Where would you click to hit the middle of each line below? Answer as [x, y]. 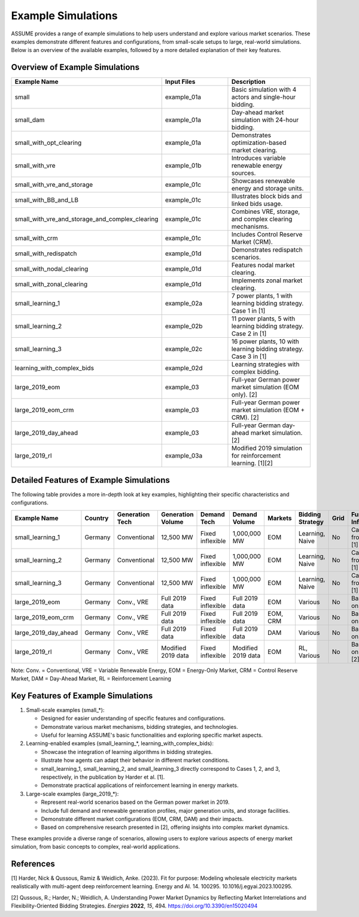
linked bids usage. [257, 204]
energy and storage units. [267, 189]
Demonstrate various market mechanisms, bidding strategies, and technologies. [140, 727]
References [33, 863]
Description [248, 82]
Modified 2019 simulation [267, 448]
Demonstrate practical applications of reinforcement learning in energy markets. [140, 785]
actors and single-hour [264, 97]
